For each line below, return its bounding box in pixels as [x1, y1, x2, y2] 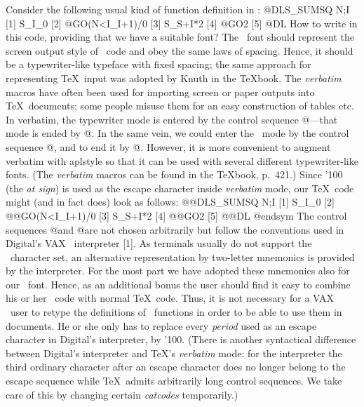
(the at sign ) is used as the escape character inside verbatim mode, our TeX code [6, 180, 354, 195]
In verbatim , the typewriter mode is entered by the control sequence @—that [6, 112, 338, 126]
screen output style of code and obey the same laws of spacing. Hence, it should [6, 43, 353, 58]
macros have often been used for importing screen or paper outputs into [6, 84, 315, 99]
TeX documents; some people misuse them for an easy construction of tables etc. [6, 98, 354, 113]
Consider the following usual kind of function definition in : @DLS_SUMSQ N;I [6, 2, 350, 16]
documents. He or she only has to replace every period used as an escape [6, 318, 317, 333]
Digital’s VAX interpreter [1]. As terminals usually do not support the [6, 236, 312, 251]
